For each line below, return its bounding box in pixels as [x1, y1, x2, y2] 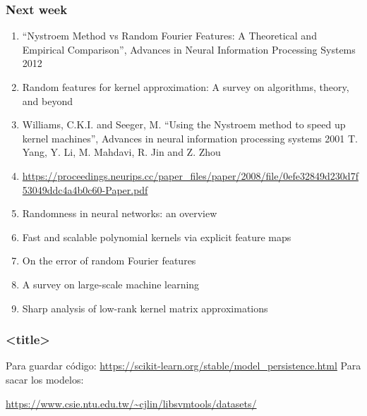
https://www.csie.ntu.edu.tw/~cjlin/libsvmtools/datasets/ [6, 396, 257, 410]
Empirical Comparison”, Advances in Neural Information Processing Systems [22, 42, 356, 56]
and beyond [22, 93, 73, 108]
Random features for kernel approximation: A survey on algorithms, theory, [22, 80, 349, 94]
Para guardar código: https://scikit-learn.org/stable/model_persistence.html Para [6, 358, 361, 373]
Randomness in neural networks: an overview [22, 206, 217, 221]
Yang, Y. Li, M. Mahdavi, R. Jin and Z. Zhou [22, 145, 221, 159]
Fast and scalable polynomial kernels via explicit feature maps [22, 229, 291, 244]
